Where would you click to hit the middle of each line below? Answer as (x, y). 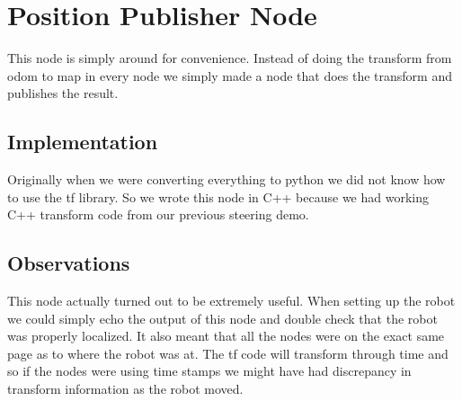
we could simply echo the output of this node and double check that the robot (222, 318)
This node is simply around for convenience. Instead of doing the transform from (230, 58)
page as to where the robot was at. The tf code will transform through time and (228, 353)
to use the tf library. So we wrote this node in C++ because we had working (218, 196)
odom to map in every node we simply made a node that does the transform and (230, 75)
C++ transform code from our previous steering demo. (158, 214)
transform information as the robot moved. (125, 389)
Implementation (83, 142)
